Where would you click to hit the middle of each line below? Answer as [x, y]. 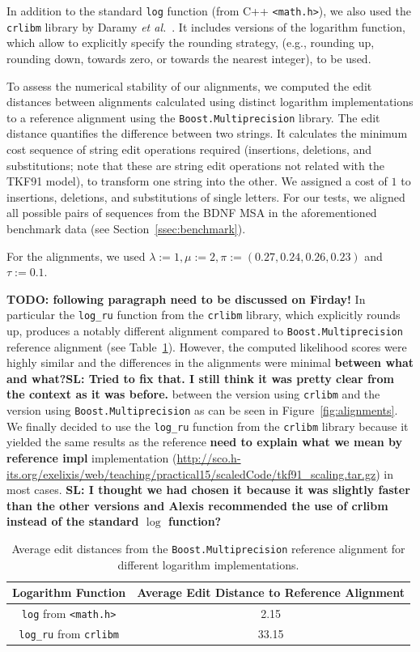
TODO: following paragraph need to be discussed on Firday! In [186, 298]
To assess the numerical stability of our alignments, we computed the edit [189, 85]
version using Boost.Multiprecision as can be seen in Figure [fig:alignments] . [202, 410]
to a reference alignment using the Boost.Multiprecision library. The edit [193, 117]
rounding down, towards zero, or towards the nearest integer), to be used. [189, 58]
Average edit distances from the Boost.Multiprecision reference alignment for [208, 548]
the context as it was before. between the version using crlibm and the [193, 394]
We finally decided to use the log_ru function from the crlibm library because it [208, 426]
